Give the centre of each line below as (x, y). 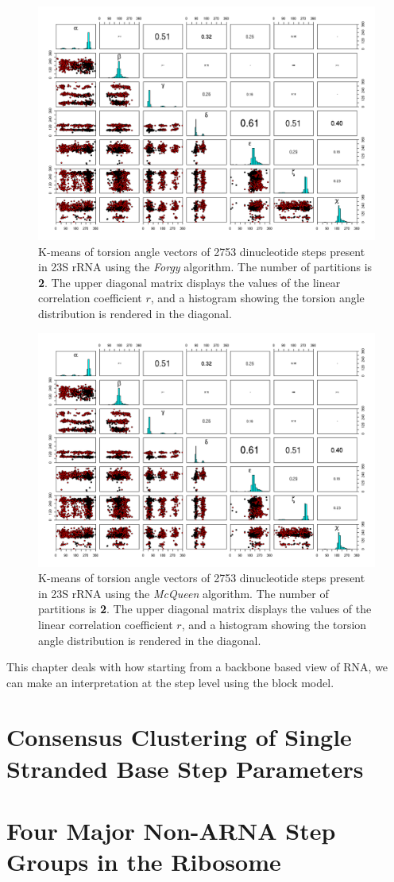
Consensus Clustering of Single (179, 737)
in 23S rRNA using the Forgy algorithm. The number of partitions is (205, 267)
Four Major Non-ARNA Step (171, 831)
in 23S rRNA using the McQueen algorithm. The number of (183, 593)
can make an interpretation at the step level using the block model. (170, 682)
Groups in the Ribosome (144, 862)
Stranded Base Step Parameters (185, 768)
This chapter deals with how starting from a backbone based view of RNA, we (197, 667)
